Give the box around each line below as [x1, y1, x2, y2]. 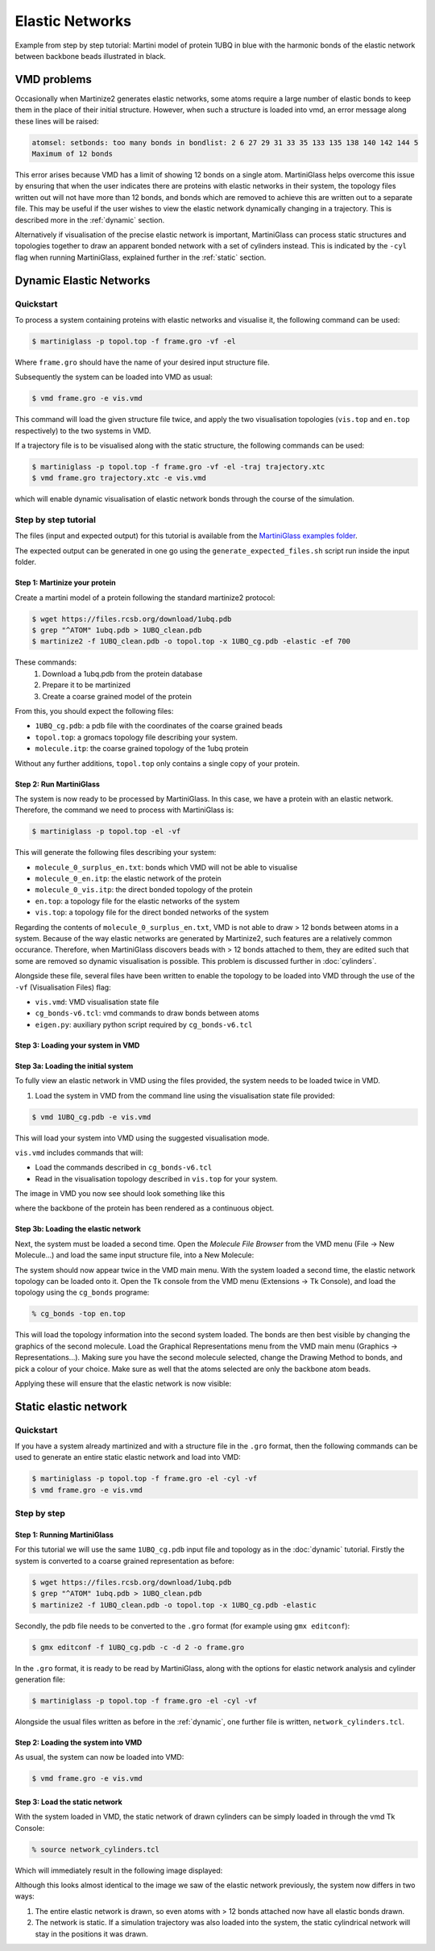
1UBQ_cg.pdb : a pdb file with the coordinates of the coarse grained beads [35, 721, 284, 731]
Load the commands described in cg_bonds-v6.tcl [35, 1162, 213, 1173]
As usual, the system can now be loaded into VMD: [14, 1753, 184, 1762]
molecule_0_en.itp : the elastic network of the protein [35, 873, 222, 883]
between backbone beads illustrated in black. [14, 51, 167, 60]
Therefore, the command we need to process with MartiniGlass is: [14, 805, 234, 815]
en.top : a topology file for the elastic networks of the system [35, 896, 240, 906]
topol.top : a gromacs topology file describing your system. [35, 732, 238, 742]
